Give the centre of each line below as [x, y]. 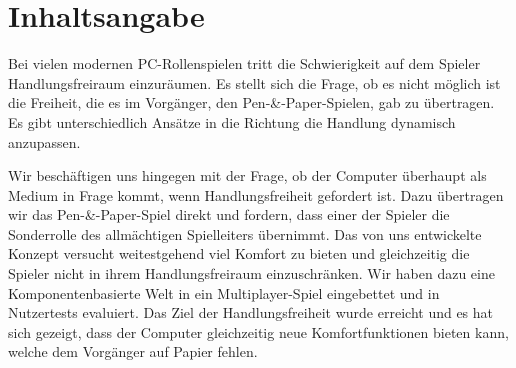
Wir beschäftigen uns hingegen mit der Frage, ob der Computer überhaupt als [247, 175]
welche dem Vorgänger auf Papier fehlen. [133, 351]
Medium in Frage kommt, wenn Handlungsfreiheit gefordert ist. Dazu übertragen [256, 194]
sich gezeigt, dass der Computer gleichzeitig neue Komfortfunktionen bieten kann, [258, 331]
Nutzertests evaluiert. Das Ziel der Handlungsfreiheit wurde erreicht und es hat [251, 312]
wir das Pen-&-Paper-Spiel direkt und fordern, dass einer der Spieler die [229, 214]
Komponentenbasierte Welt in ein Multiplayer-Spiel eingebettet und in [224, 292]
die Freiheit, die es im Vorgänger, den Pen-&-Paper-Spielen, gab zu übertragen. [251, 102]
